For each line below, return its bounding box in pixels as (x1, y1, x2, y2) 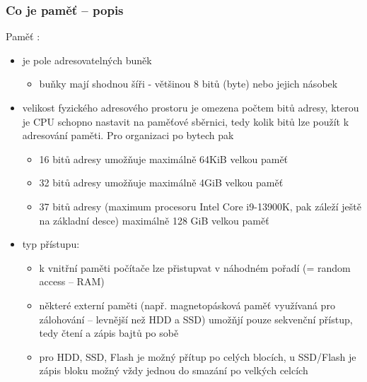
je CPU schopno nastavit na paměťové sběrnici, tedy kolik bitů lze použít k (22, 114, 349, 129)
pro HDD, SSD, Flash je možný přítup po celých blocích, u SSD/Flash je (39, 349, 356, 364)
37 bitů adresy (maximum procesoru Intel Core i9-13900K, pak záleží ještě (39, 198, 361, 213)
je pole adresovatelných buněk (22, 52, 152, 67)
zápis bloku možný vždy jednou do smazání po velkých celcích (39, 363, 308, 378)
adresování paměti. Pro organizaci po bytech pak (22, 128, 234, 143)
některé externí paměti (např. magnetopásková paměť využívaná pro (39, 297, 335, 312)
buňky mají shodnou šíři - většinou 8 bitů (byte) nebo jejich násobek (39, 76, 338, 91)
